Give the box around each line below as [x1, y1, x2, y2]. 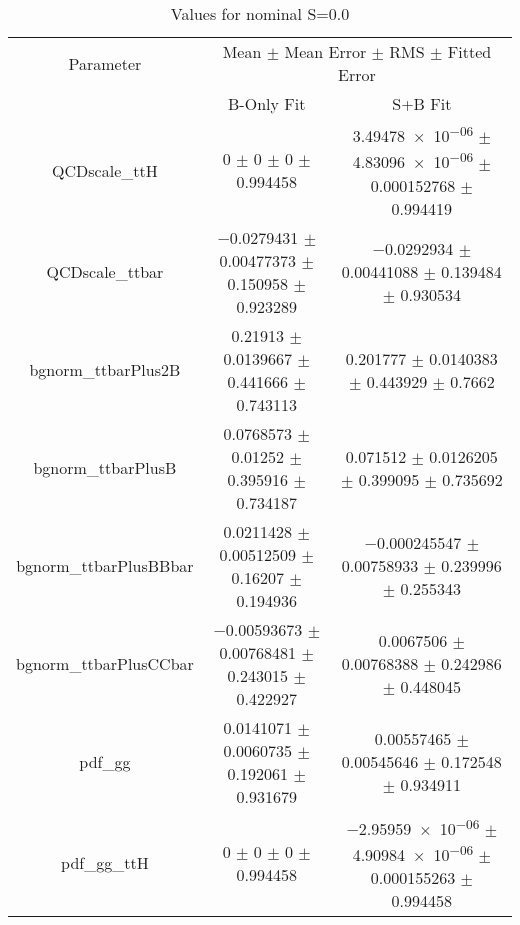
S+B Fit [392, 92, 452, 115]
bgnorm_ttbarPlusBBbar [16, 554, 194, 578]
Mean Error [284, 40, 367, 63]
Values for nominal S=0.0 [170, 2, 350, 25]
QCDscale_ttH [52, 158, 158, 182]
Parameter [68, 51, 142, 75]
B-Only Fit [228, 92, 306, 115]
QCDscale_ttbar [46, 260, 164, 284]
